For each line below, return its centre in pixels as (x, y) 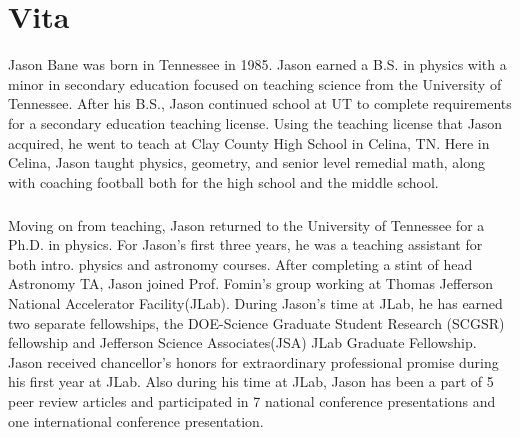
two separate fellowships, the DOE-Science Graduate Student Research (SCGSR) (256, 322)
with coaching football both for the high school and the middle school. (223, 181)
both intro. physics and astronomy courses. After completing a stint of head (240, 263)
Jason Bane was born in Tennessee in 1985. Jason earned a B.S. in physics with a (257, 64)
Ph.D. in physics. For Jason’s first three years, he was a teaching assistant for (245, 244)
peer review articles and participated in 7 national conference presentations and (252, 401)
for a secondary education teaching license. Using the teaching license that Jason (255, 122)
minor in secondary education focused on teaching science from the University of (255, 83)
